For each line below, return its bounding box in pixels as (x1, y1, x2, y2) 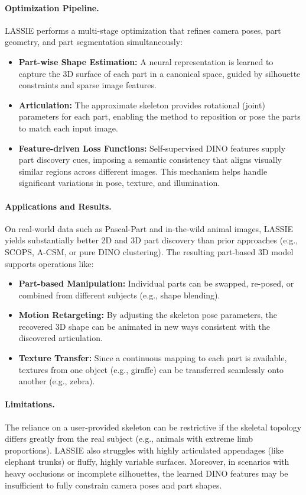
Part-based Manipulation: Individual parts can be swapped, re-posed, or (18, 277, 294, 290)
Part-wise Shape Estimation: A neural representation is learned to (18, 55, 274, 67)
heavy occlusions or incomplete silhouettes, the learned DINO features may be (5, 467, 288, 480)
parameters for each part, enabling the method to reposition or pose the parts (18, 110, 301, 123)
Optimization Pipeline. (5, 1, 99, 14)
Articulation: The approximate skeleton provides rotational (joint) (18, 98, 265, 111)
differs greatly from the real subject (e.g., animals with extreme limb (5, 432, 253, 445)
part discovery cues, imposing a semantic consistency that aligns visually (18, 153, 282, 166)
